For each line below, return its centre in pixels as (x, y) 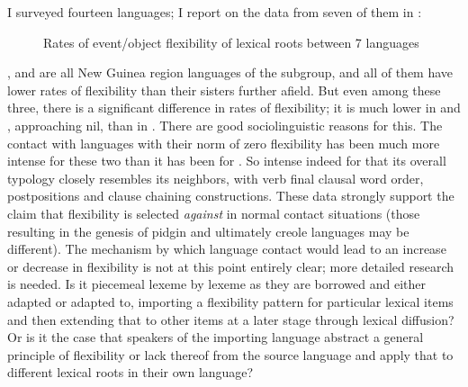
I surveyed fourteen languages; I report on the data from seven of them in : (215, 12)
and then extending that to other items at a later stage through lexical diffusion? (231, 319)
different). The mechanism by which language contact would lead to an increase (227, 249)
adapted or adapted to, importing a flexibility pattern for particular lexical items (230, 301)
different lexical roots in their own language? (130, 372)
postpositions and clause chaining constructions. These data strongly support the (231, 196)
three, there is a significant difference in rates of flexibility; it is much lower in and (234, 108)
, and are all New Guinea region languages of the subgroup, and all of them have (230, 72)
